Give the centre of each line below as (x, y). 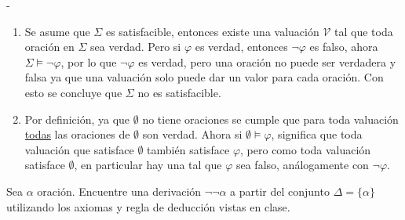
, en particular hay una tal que (148, 165)
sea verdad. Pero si (136, 47)
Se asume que (57, 31)
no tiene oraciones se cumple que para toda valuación (270, 119)
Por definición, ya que (77, 119)
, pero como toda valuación (306, 149)
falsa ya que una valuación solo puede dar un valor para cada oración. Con (204, 77)
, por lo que (89, 61)
